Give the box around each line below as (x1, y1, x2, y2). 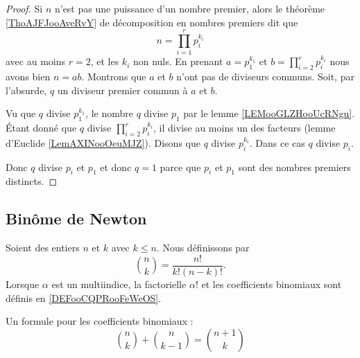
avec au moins (6, 54, 66, 69)
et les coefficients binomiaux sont (201, 276, 342, 291)
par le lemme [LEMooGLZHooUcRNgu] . (183, 106, 355, 120)
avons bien (6, 69, 51, 84)
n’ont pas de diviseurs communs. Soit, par (176, 69, 354, 84)
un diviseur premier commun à (57, 82, 188, 97)
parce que (160, 159, 201, 174)
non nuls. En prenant (132, 54, 223, 69)
